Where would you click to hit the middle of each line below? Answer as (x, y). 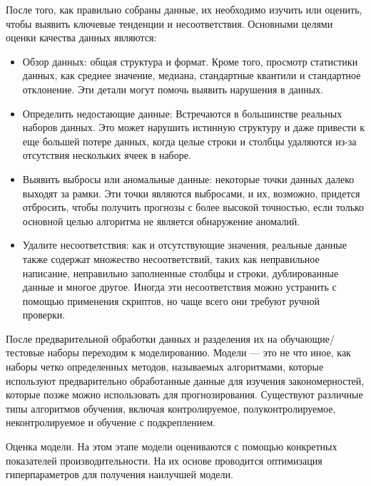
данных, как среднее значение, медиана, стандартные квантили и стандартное (192, 75)
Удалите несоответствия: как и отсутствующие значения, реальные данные (184, 245)
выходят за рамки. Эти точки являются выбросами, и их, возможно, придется (191, 193)
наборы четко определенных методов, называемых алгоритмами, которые (165, 367)
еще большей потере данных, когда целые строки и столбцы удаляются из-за (189, 141)
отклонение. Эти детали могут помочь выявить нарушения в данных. (173, 89)
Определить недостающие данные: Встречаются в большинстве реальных (182, 113)
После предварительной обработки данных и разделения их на (142, 338)
